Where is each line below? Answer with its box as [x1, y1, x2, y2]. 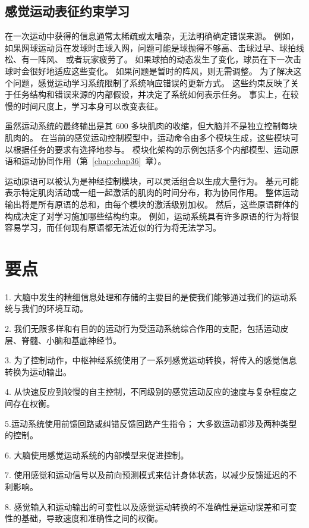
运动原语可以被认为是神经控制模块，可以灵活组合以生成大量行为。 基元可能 [5, 174, 299, 187]
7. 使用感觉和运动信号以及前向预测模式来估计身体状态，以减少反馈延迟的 [5, 469, 289, 481]
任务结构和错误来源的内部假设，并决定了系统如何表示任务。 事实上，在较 [12, 88, 299, 100]
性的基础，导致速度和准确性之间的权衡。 [5, 512, 163, 524]
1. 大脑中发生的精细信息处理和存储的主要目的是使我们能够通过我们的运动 [5, 290, 289, 303]
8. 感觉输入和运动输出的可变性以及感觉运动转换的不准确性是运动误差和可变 [5, 500, 297, 513]
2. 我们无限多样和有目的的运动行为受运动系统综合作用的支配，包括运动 [5, 322, 280, 335]
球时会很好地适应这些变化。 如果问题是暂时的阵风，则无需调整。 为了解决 [5, 64, 294, 77]
